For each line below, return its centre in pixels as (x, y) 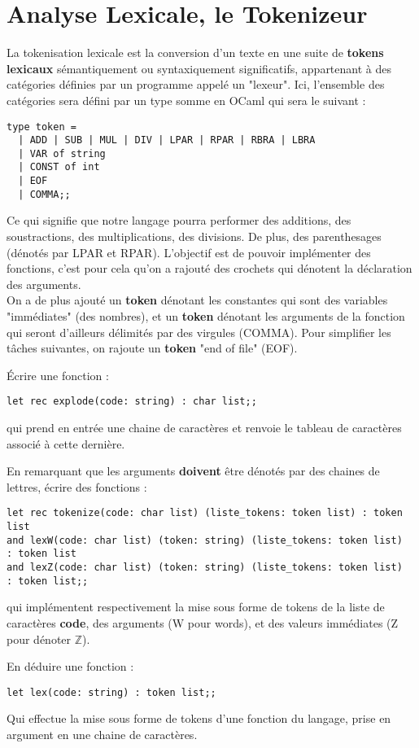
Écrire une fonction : (58, 375)
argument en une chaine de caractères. (102, 734)
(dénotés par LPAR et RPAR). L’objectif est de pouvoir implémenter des (189, 252)
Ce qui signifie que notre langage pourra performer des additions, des (179, 220)
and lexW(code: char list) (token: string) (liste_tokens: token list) (205, 540)
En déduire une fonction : (70, 666)
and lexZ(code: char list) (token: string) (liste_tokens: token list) (205, 568)
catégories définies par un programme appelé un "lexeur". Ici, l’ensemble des (196, 84)
